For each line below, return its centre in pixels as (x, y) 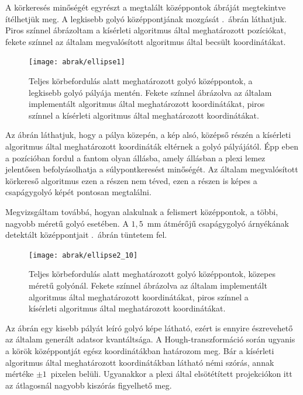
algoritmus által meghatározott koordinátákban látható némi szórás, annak (140, 362)
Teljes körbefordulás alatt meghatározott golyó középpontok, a (141, 81)
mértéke (20, 374)
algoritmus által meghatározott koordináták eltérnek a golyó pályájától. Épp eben (152, 146)
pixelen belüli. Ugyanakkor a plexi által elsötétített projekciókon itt (171, 374)
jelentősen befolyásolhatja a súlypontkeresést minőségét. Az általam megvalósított (152, 169)
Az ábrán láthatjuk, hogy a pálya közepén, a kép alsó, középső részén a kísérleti (148, 135)
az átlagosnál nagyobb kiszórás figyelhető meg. (89, 385)
